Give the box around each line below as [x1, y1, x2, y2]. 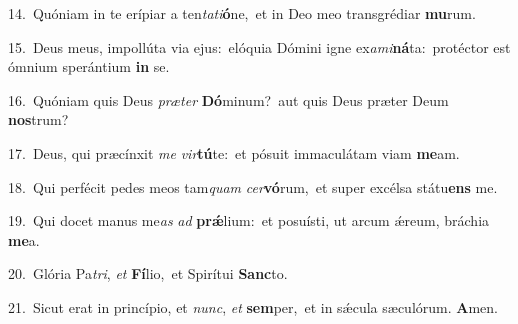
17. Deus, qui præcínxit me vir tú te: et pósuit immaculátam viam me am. [8, 142, 460, 163]
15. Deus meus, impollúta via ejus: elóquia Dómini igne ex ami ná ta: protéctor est [8, 36, 511, 57]
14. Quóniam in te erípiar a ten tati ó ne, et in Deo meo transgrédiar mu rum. [8, 3, 476, 23]
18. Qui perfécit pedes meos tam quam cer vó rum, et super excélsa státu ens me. [8, 176, 498, 197]
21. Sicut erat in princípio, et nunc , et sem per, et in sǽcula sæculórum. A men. [8, 296, 498, 317]
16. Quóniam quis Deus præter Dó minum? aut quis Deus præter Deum [8, 89, 449, 110]
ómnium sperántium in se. [8, 56, 170, 77]
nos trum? [8, 109, 69, 130]
